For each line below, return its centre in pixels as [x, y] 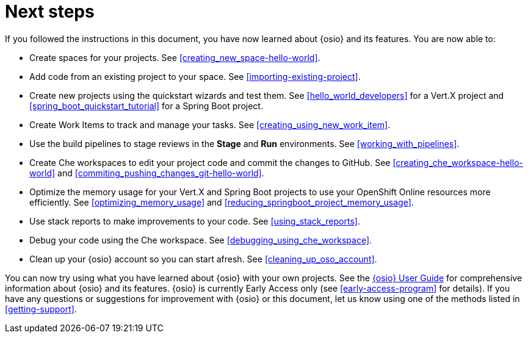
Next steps [50, 12]
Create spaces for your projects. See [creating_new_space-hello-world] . [175, 57]
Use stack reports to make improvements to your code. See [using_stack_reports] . [195, 221]
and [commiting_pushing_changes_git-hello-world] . [161, 173]
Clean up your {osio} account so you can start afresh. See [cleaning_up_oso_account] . [203, 259]
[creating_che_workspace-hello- [458, 162]
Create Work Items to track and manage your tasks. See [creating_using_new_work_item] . [210, 124]
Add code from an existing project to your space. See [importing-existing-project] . [195, 76]
